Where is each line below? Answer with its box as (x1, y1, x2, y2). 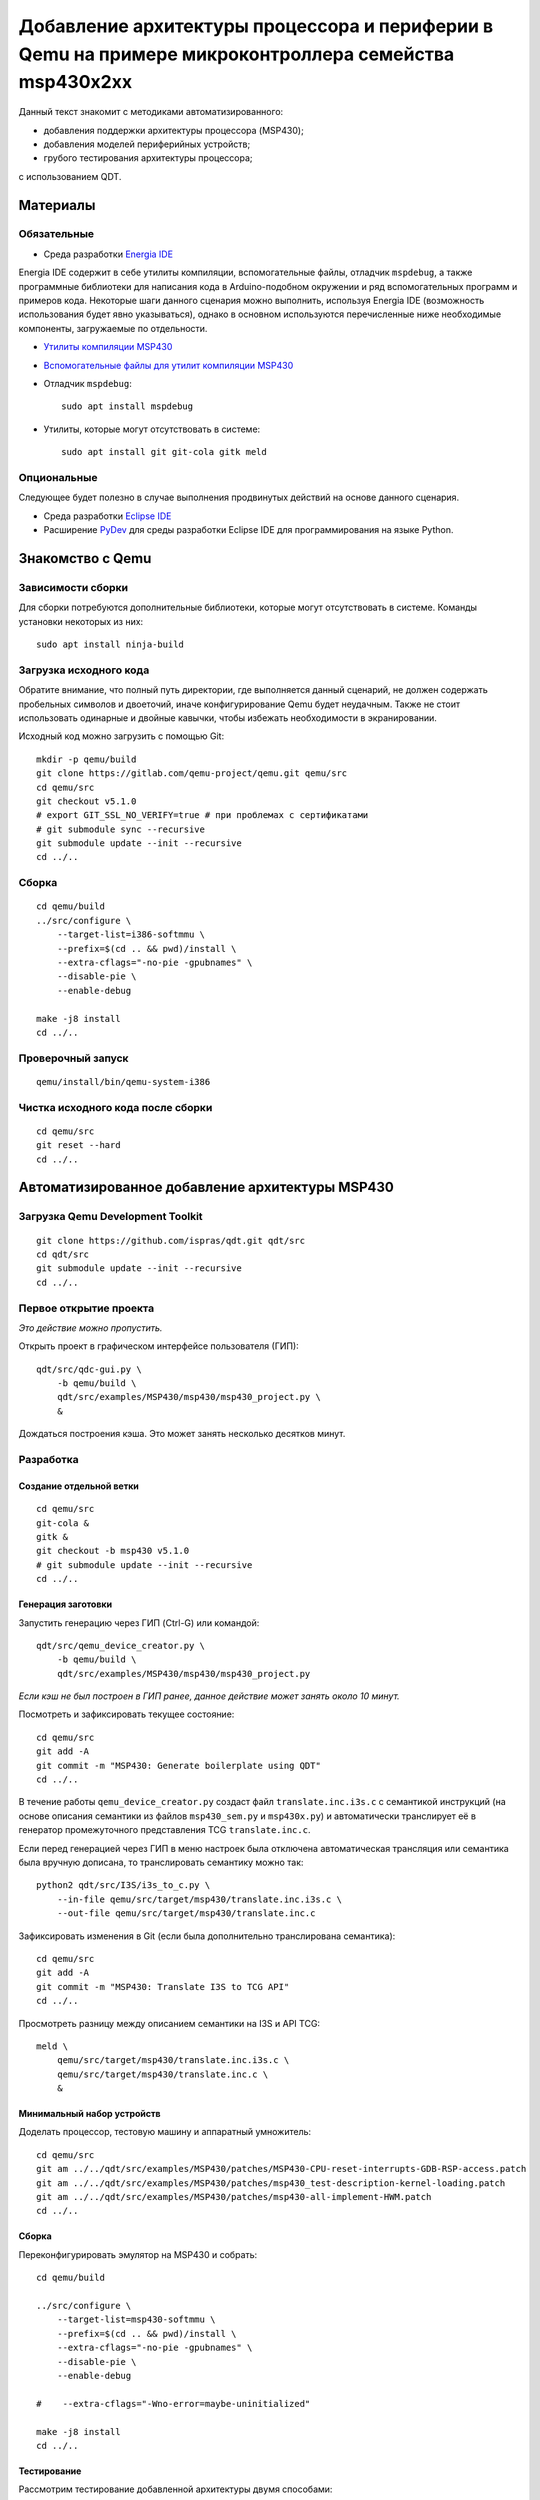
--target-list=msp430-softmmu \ (56, 2314, 216, 2325)
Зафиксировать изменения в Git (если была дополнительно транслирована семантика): (18, 1930, 396, 1942)
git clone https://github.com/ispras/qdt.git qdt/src (36, 1235, 305, 1246)
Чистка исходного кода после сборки (18, 1100, 213, 1114)
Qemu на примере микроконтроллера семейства (18, 43, 455, 65)
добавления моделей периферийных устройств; (43, 138, 251, 150)
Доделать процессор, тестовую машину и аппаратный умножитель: (18, 2126, 312, 2138)
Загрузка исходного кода (18, 663, 150, 677)
